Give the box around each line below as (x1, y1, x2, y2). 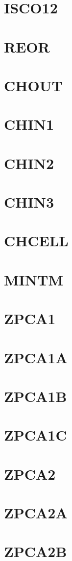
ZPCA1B (4, 386, 67, 406)
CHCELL (4, 230, 69, 251)
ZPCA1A (4, 347, 68, 367)
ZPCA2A (4, 503, 68, 523)
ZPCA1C (4, 425, 67, 445)
